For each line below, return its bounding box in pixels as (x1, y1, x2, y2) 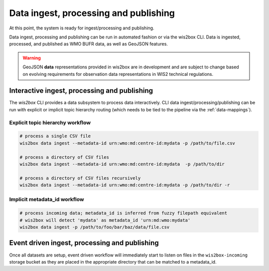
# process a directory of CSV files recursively (19, 175, 141, 181)
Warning (22, 55, 41, 61)
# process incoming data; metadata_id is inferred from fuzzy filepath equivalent (19, 210, 228, 216)
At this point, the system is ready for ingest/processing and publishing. (9, 25, 154, 31)
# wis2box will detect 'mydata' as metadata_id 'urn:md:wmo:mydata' (19, 217, 191, 223)
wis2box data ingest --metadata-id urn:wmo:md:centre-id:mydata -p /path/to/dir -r (19, 182, 230, 188)
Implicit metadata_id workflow (9, 196, 84, 203)
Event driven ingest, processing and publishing (9, 239, 159, 247)
